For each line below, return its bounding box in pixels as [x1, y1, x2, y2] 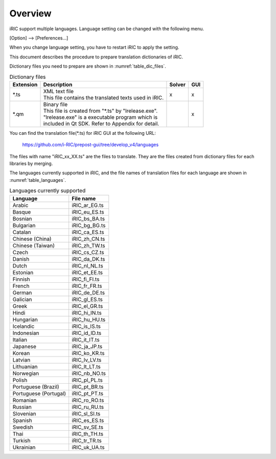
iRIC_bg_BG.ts [72, 222, 106, 229]
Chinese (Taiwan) [12, 242, 55, 249]
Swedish [12, 423, 33, 430]
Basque [12, 208, 31, 215]
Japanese [12, 343, 37, 350]
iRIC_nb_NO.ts [72, 369, 106, 377]
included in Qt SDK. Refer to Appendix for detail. [43, 120, 159, 127]
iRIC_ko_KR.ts [72, 349, 105, 357]
